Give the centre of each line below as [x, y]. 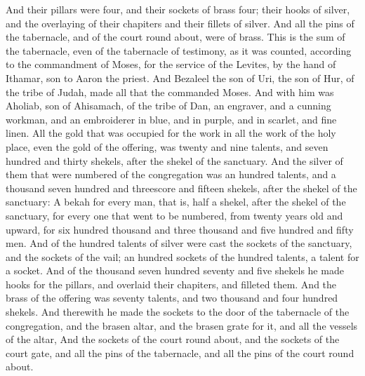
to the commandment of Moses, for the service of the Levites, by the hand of [171, 64]
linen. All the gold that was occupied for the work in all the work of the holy [171, 133]
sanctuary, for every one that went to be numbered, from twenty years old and [174, 215]
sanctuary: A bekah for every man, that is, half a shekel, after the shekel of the [176, 202]
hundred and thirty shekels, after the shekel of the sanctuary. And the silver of [174, 160]
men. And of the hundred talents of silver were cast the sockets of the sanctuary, [179, 243]
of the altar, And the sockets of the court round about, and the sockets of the [173, 339]
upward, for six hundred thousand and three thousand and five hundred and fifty [180, 229]
